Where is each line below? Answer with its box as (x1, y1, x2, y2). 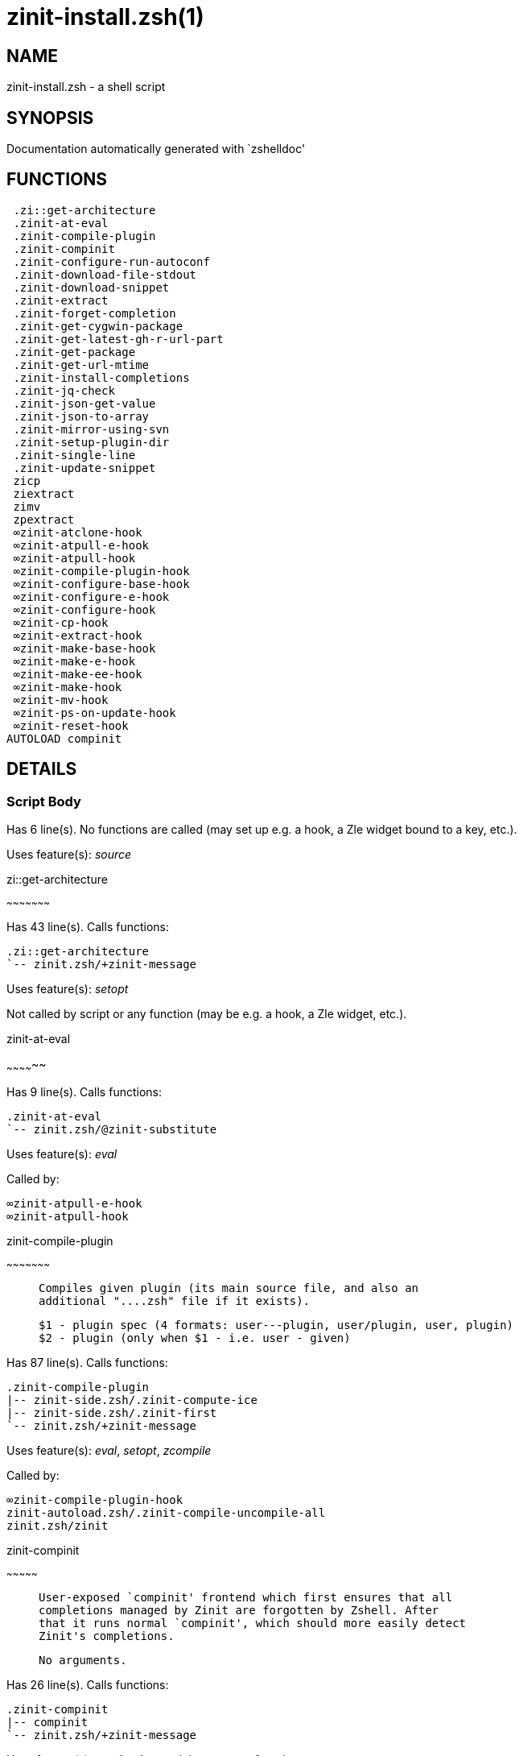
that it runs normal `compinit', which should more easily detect (39, 1616, 467, 1630)
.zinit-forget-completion (13, 306, 176, 320)
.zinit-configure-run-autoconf (13, 255, 210, 268)
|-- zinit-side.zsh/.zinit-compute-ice (6, 1393, 257, 1406)
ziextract (13, 487, 75, 500)
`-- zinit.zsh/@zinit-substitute (6, 1122, 217, 1136)
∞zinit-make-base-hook (13, 641, 156, 655)
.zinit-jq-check (13, 383, 115, 397)
